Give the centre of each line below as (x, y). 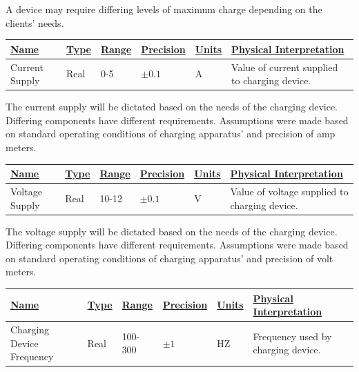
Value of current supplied (285, 67)
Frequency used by (292, 336)
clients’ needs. (35, 22)
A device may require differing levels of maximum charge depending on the (164, 9)
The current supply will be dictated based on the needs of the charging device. (172, 107)
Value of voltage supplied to (289, 191)
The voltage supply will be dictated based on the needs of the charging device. (172, 231)
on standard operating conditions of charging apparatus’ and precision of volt (169, 258)
